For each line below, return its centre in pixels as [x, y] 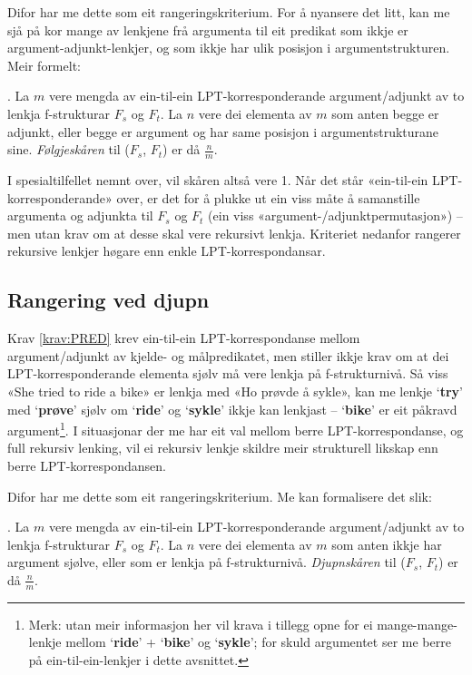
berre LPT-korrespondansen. [87, 465]
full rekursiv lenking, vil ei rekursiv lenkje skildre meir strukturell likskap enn [223, 448]
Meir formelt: [44, 65]
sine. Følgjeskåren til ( [69, 149]
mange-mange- [417, 624]
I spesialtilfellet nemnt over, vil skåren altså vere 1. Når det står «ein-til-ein [218, 179]
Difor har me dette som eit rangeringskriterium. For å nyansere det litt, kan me [229, 12]
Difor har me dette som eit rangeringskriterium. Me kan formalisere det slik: [220, 496]
